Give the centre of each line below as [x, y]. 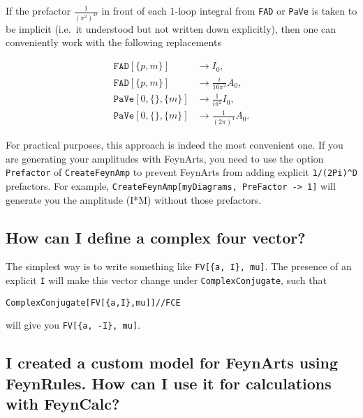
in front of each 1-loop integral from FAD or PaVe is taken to [229, 10]
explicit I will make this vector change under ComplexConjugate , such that [166, 280]
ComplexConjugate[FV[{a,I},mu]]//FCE [93, 303]
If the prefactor [38, 10]
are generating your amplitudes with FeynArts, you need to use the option [165, 158]
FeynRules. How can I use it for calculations [169, 383]
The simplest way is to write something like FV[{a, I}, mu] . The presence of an [179, 266]
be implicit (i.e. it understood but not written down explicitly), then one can [171, 28]
